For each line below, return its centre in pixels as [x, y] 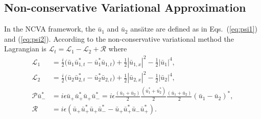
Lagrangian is [25, 49]
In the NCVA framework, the [50, 29]
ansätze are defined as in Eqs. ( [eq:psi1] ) [194, 29]
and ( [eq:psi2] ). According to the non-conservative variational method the [119, 38]
